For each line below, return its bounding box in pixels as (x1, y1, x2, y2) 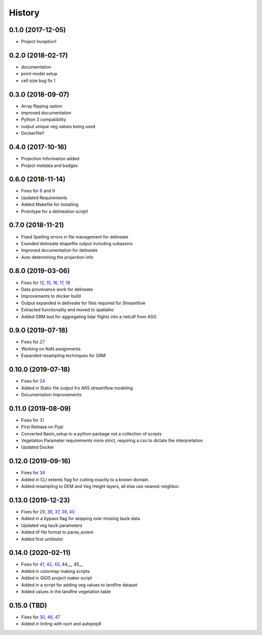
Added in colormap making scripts (21, 568, 90, 574)
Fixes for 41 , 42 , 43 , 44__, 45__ (21, 561, 83, 568)
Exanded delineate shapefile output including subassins (21, 240, 133, 246)
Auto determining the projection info (21, 254, 94, 260)
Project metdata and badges (21, 163, 78, 168)
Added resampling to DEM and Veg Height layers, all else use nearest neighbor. (21, 484, 180, 489)
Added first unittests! (21, 536, 63, 542)
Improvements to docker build (21, 293, 81, 299)
